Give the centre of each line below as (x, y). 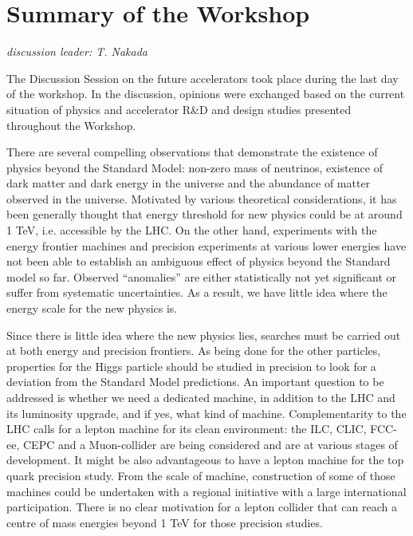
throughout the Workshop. (71, 125)
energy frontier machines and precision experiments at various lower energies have (206, 245)
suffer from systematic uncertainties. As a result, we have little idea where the (197, 292)
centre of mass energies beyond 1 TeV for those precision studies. (165, 522)
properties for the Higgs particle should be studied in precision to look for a (191, 366)
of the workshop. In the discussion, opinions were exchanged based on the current (206, 94)
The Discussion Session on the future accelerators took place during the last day (203, 78)
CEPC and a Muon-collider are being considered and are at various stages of (210, 444)
